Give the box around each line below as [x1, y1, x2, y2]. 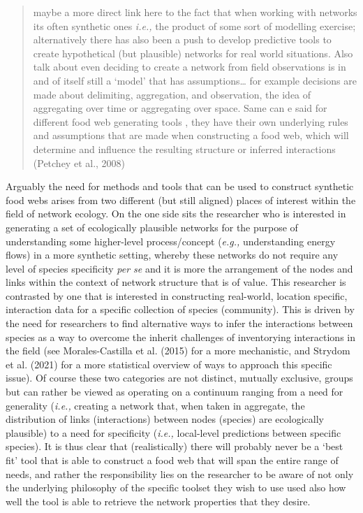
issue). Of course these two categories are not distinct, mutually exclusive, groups [6, 370, 353, 385]
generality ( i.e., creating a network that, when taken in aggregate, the [6, 398, 305, 412]
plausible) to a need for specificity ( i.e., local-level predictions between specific [6, 425, 341, 440]
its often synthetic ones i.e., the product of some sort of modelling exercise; [33, 18, 356, 33]
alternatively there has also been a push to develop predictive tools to [33, 32, 332, 47]
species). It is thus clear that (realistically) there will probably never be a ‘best [6, 439, 343, 454]
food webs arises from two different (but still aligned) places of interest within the [6, 192, 356, 207]
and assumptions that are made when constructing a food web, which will [33, 128, 349, 143]
